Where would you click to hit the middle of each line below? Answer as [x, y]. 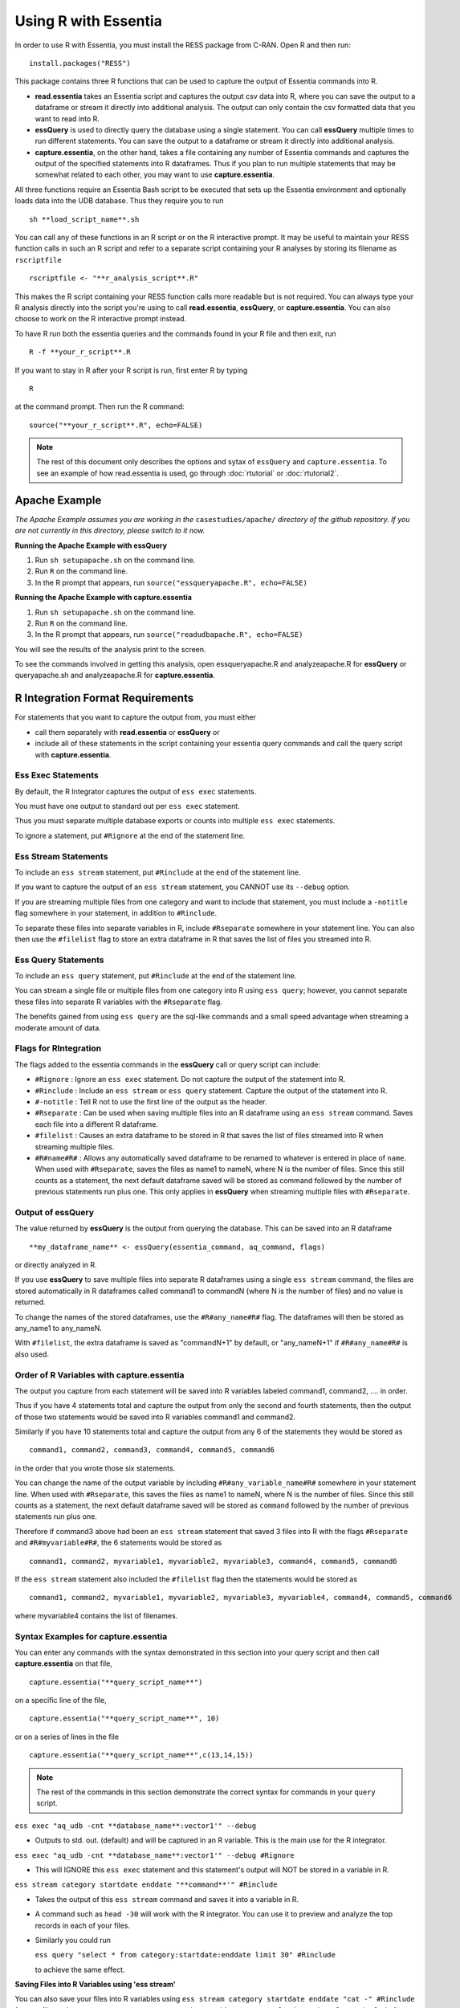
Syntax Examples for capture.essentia [91, 1636]
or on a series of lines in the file [67, 1737]
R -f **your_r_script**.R [80, 352]
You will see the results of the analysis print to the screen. [110, 649]
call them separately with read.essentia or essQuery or [127, 732]
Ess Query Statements [59, 960]
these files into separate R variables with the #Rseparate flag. [118, 1002]
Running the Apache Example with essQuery [91, 545]
